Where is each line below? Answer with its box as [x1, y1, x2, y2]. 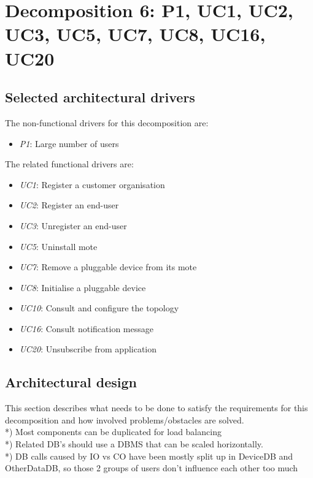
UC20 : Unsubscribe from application [19, 343, 157, 355]
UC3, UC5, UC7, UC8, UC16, [5, 21, 266, 47]
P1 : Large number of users [19, 137, 119, 150]
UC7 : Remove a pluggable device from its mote [19, 260, 197, 273]
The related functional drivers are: [5, 157, 134, 170]
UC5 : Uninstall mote [19, 240, 98, 252]
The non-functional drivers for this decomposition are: [5, 116, 209, 129]
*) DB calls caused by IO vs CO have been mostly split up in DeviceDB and [5, 449, 293, 462]
